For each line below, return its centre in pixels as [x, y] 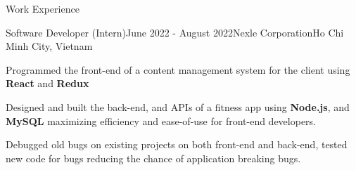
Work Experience [43, 8]
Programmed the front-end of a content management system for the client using [178, 69]
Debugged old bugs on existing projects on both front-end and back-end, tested [177, 144]
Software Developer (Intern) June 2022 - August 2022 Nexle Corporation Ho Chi [175, 32]
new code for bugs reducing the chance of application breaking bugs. [153, 158]
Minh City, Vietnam [49, 46]
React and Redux [47, 83]
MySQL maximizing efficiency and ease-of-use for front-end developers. [161, 120]
